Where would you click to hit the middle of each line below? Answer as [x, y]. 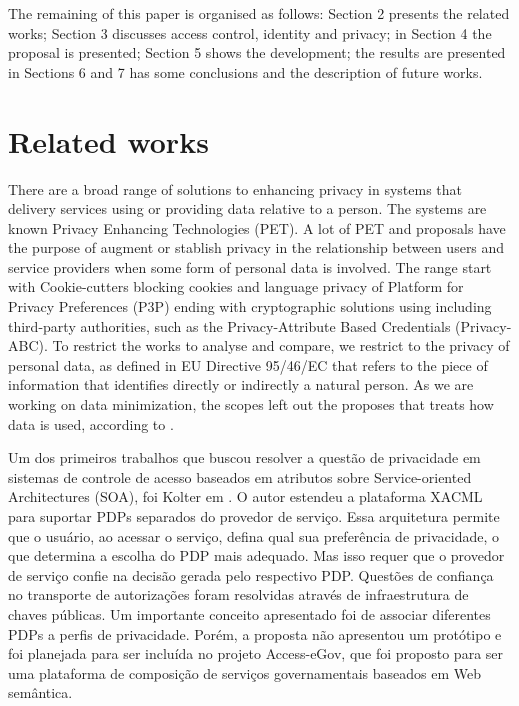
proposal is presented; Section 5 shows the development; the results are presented [257, 52]
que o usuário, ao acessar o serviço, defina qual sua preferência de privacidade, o [253, 535]
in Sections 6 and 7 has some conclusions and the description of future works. [245, 71]
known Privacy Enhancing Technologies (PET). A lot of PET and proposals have [257, 227]
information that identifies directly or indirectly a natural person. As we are [241, 384]
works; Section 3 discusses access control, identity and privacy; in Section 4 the [250, 32]
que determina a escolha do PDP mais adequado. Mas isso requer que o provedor [256, 555]
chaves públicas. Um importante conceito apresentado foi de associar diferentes [249, 613]
